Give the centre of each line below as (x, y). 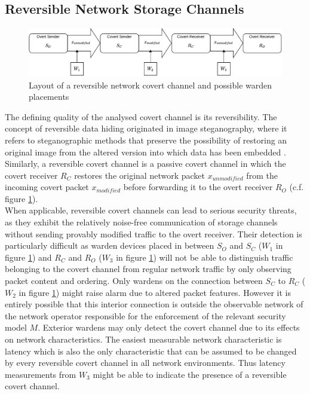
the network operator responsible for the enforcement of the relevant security (145, 315)
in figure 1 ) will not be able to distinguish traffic (205, 257)
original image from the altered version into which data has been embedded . (145, 152)
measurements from (41, 374)
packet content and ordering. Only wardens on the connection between (134, 281)
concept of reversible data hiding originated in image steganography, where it (146, 128)
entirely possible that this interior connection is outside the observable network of (154, 304)
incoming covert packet (47, 187)
